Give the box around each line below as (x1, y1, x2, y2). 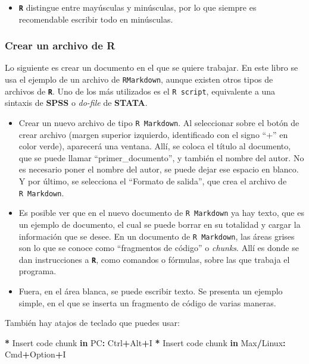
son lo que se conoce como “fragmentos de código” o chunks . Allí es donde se (18, 241, 299, 254)
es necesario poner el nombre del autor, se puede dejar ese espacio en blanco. (18, 163, 299, 175)
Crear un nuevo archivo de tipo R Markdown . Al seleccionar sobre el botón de (18, 116, 299, 128)
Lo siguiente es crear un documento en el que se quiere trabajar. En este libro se (5, 61, 298, 74)
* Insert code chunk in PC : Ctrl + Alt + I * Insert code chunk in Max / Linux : (5, 336, 286, 349)
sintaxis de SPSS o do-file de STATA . (5, 96, 148, 109)
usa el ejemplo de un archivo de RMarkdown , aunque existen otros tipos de (5, 73, 273, 86)
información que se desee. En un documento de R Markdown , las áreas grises (18, 230, 295, 242)
